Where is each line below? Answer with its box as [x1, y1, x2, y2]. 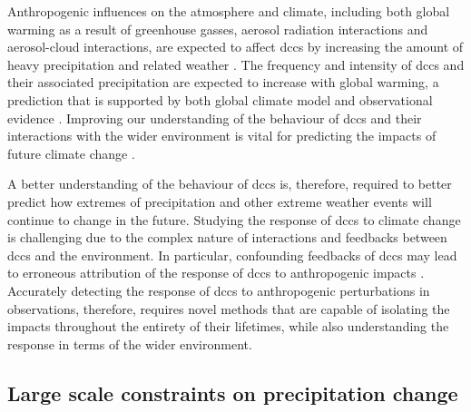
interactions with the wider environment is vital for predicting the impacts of [7, 126, 437, 145]
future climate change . [7, 143, 135, 162]
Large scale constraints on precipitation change [7, 378, 458, 407]
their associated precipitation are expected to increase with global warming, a [7, 73, 439, 92]
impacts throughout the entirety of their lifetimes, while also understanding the [7, 317, 449, 336]
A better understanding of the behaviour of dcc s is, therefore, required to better [7, 174, 452, 193]
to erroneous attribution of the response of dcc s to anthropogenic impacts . [7, 263, 425, 282]
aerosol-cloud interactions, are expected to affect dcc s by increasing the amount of [7, 37, 464, 56]
